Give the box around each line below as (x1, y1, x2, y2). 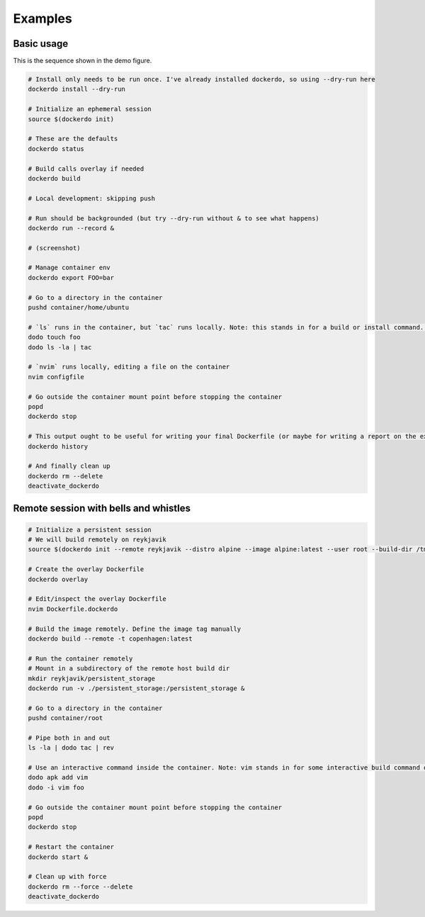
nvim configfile (28, 373, 85, 381)
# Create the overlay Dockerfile (28, 566, 144, 573)
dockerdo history (28, 442, 89, 450)
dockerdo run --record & (28, 224, 115, 232)
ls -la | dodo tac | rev (28, 744, 115, 752)
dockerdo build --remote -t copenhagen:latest (28, 634, 193, 643)
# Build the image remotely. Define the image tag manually (28, 624, 242, 633)
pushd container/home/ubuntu (28, 303, 130, 312)
